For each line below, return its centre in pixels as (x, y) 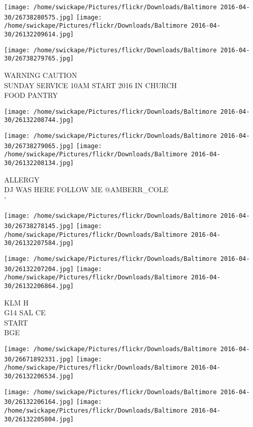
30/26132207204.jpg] (39, 269)
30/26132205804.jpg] (39, 419)
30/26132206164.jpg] (39, 402)
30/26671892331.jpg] (39, 359)
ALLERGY (22, 179)
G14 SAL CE (25, 312)
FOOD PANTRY (31, 95)
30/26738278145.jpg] (39, 226)
